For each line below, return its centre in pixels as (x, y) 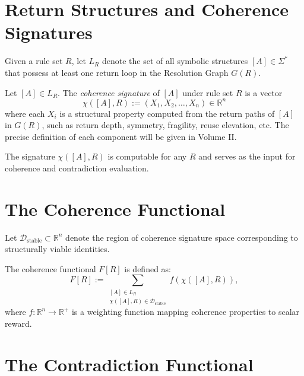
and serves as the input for (247, 156)
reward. (18, 323)
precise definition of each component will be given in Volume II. (121, 136)
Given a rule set (34, 61)
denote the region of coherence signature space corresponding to (182, 237)
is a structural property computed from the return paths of (167, 113)
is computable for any (147, 156)
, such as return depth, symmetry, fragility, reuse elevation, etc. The (165, 125)
